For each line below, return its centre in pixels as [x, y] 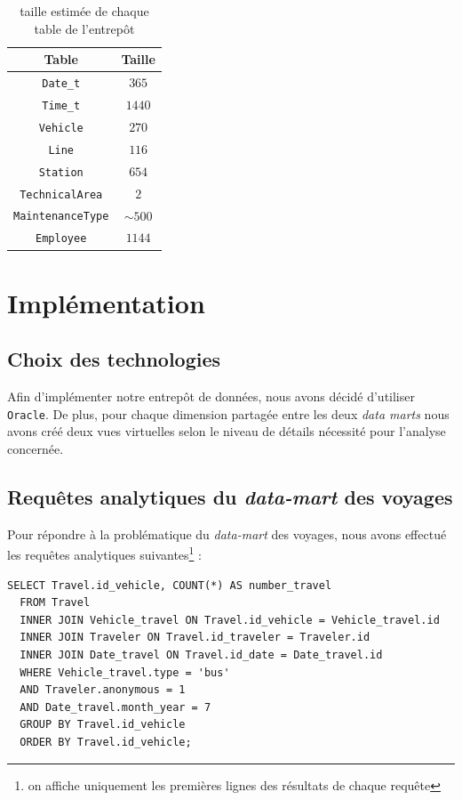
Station [61, 172]
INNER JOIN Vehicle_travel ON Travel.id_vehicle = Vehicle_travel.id [230, 620]
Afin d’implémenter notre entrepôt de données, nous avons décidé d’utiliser [211, 396]
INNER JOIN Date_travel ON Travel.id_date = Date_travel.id [201, 655]
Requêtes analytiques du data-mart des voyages [230, 496]
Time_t [61, 105]
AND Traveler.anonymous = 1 [103, 690]
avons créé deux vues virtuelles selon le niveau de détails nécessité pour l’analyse [227, 431]
